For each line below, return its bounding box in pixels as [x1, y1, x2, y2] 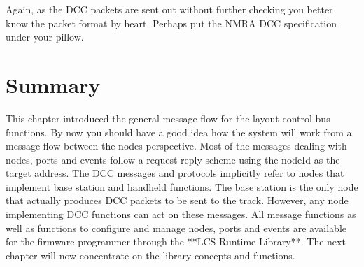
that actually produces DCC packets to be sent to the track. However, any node [6, 193, 349, 208]
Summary [6, 70, 101, 99]
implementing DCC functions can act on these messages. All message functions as [6, 207, 356, 222]
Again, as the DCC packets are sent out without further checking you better [6, 2, 333, 16]
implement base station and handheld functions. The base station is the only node [6, 179, 358, 194]
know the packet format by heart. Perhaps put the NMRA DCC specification [6, 15, 337, 30]
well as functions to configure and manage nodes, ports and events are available [6, 220, 346, 235]
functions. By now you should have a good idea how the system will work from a [6, 124, 352, 139]
